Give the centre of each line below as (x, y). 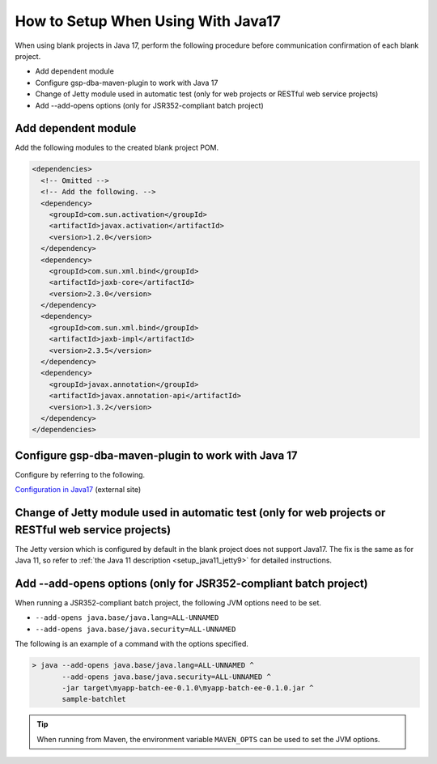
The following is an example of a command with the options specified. (132, 644)
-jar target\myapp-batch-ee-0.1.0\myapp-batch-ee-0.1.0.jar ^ (188, 688)
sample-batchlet (94, 699)
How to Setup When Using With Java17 (148, 21)
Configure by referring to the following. (80, 474)
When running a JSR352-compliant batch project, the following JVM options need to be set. (168, 603)
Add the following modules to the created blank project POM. (117, 148)
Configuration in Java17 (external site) (78, 490)
